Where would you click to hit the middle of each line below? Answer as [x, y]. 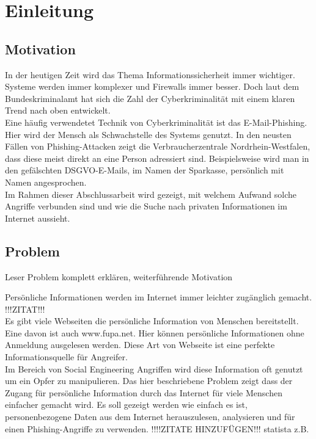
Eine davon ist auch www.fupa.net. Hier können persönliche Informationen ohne [155, 332]
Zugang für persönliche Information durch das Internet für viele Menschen [144, 392]
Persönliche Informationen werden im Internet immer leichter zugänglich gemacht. [159, 297]
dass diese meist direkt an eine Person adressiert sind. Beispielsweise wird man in [157, 158]
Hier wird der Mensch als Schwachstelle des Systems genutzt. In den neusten [148, 134]
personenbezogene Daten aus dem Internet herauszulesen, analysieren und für [150, 417]
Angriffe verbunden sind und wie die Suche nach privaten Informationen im [146, 206]
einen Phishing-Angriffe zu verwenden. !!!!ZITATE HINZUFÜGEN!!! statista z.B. [157, 428]
